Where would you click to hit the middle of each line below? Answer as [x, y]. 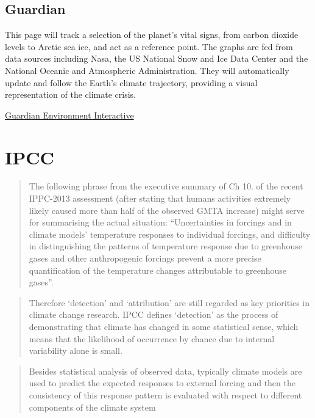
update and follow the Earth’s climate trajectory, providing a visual [131, 82]
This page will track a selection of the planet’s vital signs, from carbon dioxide [152, 35]
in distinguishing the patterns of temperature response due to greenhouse [166, 246]
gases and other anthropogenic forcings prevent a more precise [145, 258]
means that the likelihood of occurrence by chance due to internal [152, 338]
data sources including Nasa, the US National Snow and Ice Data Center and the [157, 58]
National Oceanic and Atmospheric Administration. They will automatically [147, 70]
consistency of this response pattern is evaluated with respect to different [165, 394]
